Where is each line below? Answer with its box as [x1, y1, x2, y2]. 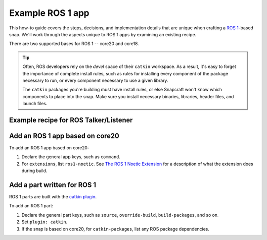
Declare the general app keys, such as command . [21, 154, 121, 160]
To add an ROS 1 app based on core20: [9, 144, 89, 151]
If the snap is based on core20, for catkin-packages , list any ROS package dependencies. [21, 226, 210, 232]
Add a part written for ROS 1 [9, 180, 96, 189]
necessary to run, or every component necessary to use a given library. [22, 77, 168, 83]
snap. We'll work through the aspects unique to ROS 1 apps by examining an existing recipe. [9, 31, 197, 37]
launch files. [22, 101, 47, 107]
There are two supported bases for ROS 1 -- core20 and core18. [9, 41, 139, 47]
